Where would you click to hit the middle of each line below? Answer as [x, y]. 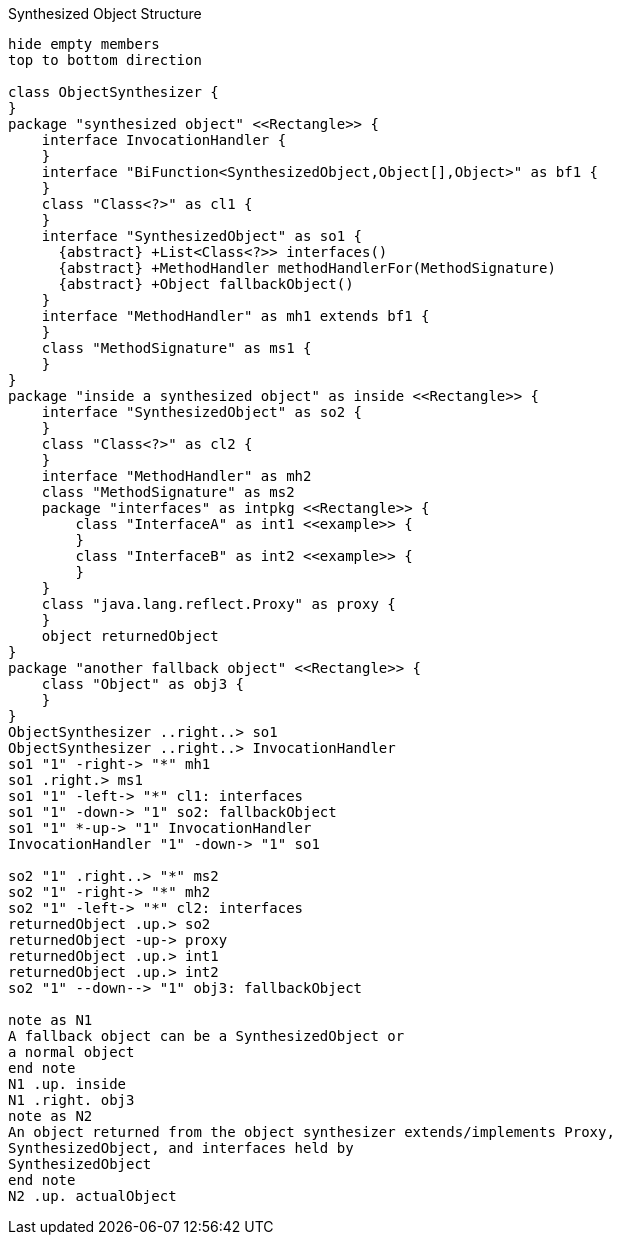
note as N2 [50, 1116]
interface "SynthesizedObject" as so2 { [202, 412]
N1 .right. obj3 [71, 1100]
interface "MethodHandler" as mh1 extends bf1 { [235, 316]
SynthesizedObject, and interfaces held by [181, 1148]
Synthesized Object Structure [105, 13]
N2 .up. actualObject [92, 1196]
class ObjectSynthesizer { [113, 92]
